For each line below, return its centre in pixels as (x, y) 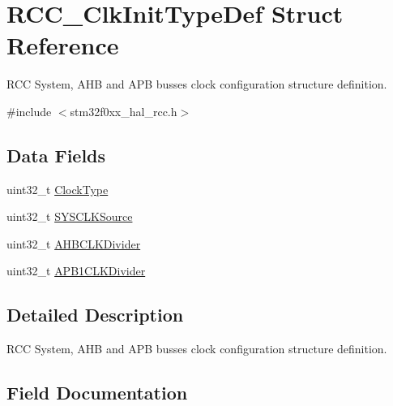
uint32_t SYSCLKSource (70, 216)
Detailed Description (95, 315)
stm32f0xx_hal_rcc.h (124, 111)
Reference (63, 45)
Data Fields (56, 155)
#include (29, 111)
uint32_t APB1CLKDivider (76, 271)
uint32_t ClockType (58, 189)
